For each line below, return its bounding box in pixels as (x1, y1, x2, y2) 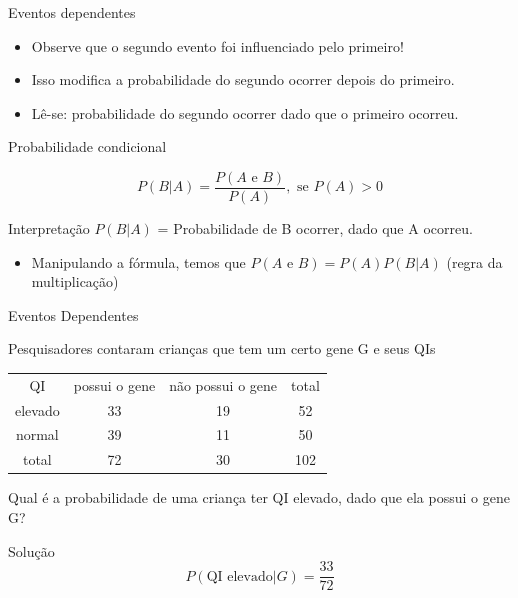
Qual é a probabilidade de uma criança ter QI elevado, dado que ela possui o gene (8, 487, 510, 508)
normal (15, 424, 59, 445)
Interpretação (8, 218, 90, 239)
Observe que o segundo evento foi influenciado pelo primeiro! (31, 35, 404, 56)
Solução (8, 540, 55, 561)
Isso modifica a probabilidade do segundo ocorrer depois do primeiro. (31, 69, 455, 90)
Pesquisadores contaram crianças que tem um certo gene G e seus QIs (8, 338, 436, 359)
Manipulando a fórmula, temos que (31, 251, 246, 272)
